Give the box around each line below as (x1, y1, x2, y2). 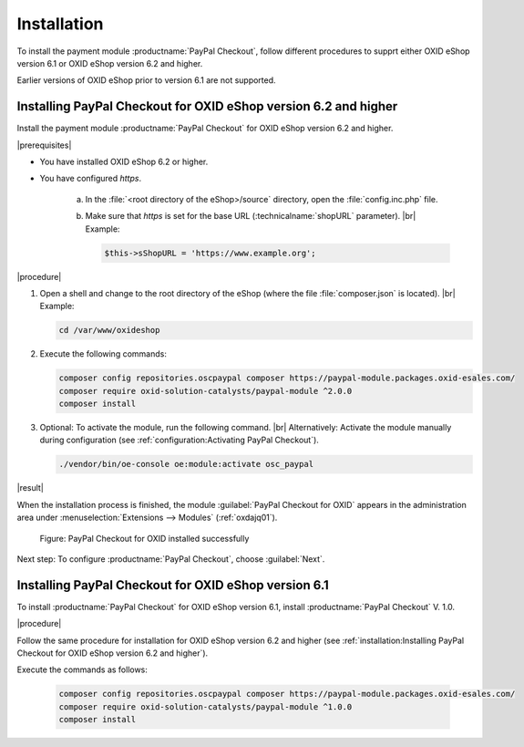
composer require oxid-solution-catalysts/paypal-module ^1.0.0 (58, 701, 353, 711)
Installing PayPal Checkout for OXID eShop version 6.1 (16, 577, 330, 593)
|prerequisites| (16, 140, 72, 150)
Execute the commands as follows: (16, 664, 148, 675)
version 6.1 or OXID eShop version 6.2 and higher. (16, 57, 203, 68)
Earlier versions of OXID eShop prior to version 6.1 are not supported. (16, 75, 277, 86)
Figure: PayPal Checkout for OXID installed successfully (39, 533, 250, 544)
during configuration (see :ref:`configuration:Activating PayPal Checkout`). (39, 434, 319, 446)
